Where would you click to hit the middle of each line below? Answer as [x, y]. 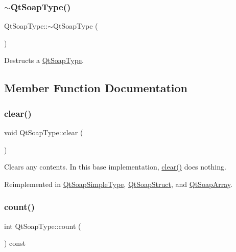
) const [15, 243]
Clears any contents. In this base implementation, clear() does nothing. [115, 167]
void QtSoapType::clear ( [44, 132]
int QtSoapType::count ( [43, 226]
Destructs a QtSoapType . [44, 60]
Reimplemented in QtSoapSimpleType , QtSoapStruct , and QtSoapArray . [118, 184]
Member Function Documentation [96, 88]
